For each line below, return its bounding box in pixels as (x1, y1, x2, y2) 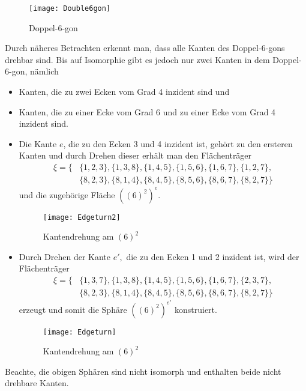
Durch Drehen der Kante (19, 250, 110, 262)
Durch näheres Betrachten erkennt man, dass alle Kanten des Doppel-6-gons (5, 41, 285, 54)
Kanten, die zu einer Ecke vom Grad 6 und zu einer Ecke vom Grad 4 (19, 105, 276, 118)
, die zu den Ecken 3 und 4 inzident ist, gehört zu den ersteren (63, 137, 293, 150)
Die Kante (19, 137, 57, 150)
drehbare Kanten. (5, 377, 69, 389)
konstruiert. (174, 303, 217, 315)
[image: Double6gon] (29, 4, 111, 13)
